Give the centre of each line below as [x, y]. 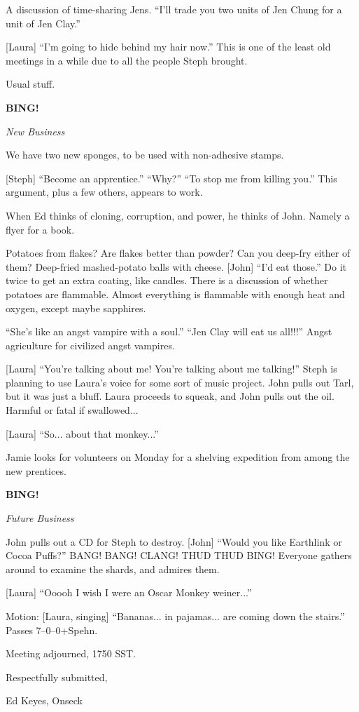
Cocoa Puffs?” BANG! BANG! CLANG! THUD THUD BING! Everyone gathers [179, 555]
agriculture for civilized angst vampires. [90, 345]
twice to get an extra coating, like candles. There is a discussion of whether [167, 280]
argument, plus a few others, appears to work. [104, 192]
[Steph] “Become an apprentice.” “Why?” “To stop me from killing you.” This [171, 178]
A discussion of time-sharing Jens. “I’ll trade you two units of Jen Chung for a [174, 9]
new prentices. [36, 470]
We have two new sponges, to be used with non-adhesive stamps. [145, 155]
